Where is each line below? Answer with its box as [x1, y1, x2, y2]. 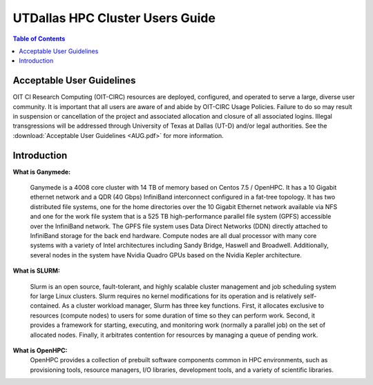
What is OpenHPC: [12, 346, 68, 355]
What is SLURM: [12, 266, 61, 275]
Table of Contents [12, 34, 66, 43]
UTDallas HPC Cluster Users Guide [12, 10, 216, 26]
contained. [30, 302, 61, 310]
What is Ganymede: [12, 168, 71, 176]
